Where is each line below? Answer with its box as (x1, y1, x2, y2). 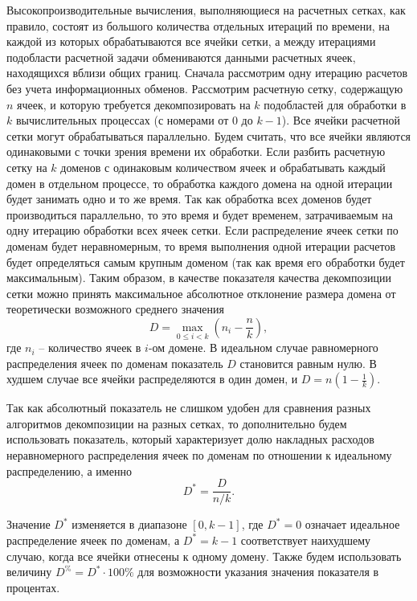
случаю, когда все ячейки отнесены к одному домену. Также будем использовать (6, 547, 402, 564)
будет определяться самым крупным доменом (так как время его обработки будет (6, 253, 405, 270)
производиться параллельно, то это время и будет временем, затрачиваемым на (6, 206, 393, 223)
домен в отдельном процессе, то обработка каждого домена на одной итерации (6, 174, 393, 191)
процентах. (6, 579, 60, 595)
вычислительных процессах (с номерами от (15, 112, 229, 129)
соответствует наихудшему (240, 531, 371, 548)
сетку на (6, 158, 47, 175)
